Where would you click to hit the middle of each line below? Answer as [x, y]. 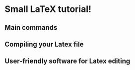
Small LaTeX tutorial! [48, 9]
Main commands [31, 28]
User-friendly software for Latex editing [67, 61]
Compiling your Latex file [44, 44]
